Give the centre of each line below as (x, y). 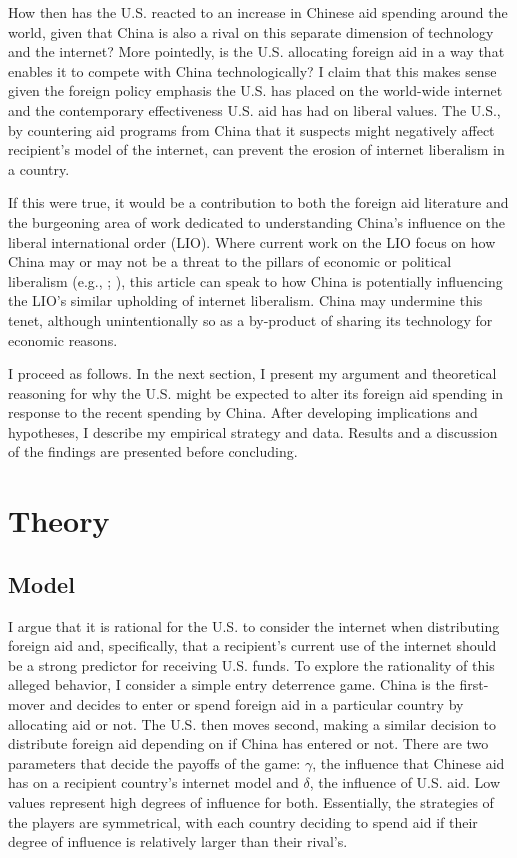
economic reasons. (63, 339)
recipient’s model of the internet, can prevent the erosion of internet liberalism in (256, 149)
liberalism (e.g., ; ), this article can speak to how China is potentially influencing (255, 280)
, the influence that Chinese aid (408, 762)
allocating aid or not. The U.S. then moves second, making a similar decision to (252, 723)
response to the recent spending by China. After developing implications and (243, 412)
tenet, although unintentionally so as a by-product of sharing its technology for (250, 319)
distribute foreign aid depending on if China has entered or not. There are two (248, 743)
